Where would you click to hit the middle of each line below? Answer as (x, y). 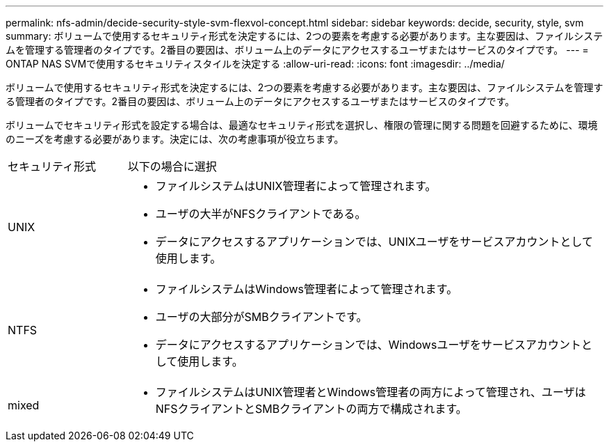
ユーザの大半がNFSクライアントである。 (261, 214)
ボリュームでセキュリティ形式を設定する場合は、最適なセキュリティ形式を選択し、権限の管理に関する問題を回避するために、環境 (302, 125)
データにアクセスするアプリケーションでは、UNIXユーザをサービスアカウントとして (374, 242)
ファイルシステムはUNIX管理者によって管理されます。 (296, 186)
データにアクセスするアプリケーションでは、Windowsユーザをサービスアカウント (368, 345)
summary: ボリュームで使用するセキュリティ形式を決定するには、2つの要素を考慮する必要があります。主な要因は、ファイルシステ (304, 36)
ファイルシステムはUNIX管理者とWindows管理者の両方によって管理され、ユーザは (371, 392)
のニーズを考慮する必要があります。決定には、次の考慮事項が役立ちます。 (175, 139)
